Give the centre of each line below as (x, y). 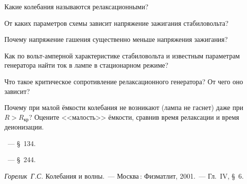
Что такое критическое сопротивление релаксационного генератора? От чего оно (124, 81)
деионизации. (24, 127)
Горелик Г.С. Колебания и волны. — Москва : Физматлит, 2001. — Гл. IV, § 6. (124, 175)
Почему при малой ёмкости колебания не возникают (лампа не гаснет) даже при (124, 107)
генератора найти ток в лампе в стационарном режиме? (87, 65)
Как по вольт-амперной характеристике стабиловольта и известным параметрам (122, 55)
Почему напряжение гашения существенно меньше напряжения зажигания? (116, 39)
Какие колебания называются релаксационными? (77, 6)
